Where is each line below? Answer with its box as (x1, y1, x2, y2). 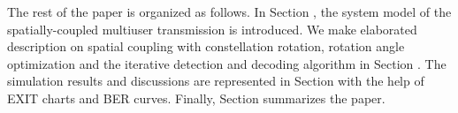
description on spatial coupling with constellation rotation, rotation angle (7, 37, 405, 56)
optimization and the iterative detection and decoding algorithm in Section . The (7, 54, 447, 72)
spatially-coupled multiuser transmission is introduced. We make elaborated (7, 19, 417, 38)
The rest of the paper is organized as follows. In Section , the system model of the (7, 3, 452, 20)
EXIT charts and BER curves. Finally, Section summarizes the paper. (7, 88, 385, 107)
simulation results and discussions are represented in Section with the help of (7, 72, 424, 90)
